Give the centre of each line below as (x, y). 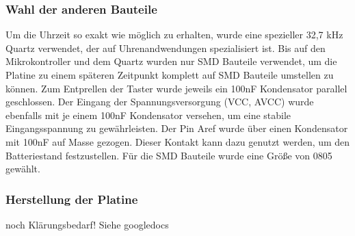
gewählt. (23, 169)
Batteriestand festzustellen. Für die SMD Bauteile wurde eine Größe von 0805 (169, 155)
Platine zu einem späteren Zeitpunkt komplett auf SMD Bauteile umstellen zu (170, 75)
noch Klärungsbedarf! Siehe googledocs (87, 224)
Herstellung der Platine (72, 199)
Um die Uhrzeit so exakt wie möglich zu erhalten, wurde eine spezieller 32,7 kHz (174, 35)
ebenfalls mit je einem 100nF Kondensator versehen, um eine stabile (148, 115)
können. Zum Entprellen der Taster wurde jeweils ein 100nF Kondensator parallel (176, 88)
